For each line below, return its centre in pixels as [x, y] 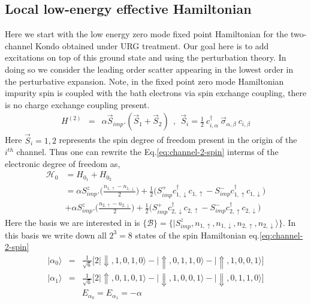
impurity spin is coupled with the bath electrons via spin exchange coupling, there [156, 93]
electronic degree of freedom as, [63, 163]
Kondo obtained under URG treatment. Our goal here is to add [152, 45]
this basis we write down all [56, 235]
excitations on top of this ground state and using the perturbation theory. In [146, 57]
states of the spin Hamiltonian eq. [197, 235]
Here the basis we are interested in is [73, 222]
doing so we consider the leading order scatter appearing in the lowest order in [149, 69]
